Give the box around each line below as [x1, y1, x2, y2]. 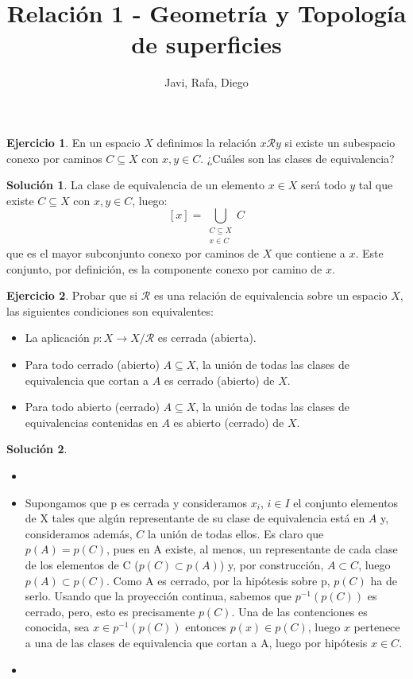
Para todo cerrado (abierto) [25, 356, 160, 373]
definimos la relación [156, 134, 257, 150]
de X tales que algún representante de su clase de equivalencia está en [25, 510, 365, 526]
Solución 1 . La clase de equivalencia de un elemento [6, 177, 265, 193]
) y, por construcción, [219, 556, 324, 572]
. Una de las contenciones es [231, 603, 368, 619]
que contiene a [275, 245, 345, 262]
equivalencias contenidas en [25, 413, 158, 430]
